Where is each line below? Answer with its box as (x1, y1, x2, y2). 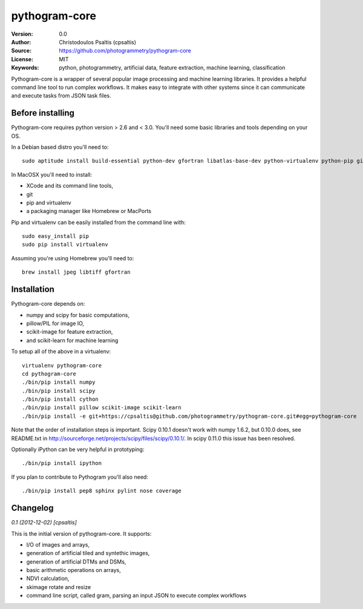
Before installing (11, 108, 75, 118)
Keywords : (11, 64, 39, 71)
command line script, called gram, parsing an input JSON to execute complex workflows (26, 592, 247, 599)
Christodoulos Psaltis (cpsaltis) (59, 38, 136, 45)
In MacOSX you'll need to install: (11, 171, 92, 178)
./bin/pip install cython (22, 396, 99, 403)
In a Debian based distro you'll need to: (11, 143, 109, 151)
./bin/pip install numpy (22, 379, 96, 386)
